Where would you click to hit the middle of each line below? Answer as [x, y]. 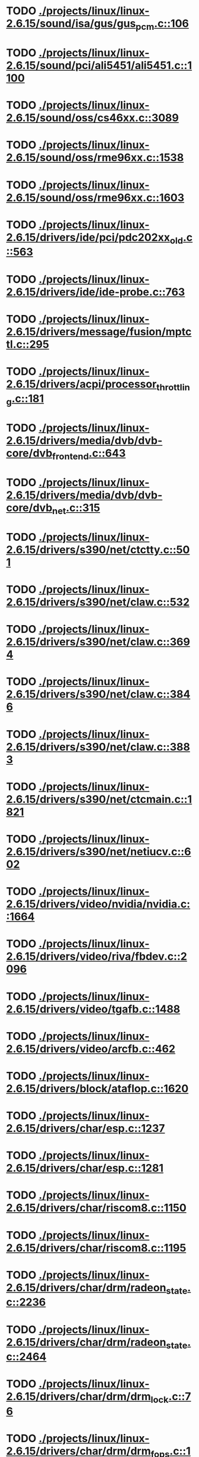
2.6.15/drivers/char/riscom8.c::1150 [96, 1208]
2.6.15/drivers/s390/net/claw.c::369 [98, 642]
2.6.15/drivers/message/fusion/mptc [99, 332]
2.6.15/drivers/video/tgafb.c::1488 [93, 1009]
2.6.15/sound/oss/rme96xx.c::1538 [95, 158]
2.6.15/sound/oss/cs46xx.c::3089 [92, 118]
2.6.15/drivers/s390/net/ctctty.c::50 [98, 549]
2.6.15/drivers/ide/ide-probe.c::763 [96, 292]
